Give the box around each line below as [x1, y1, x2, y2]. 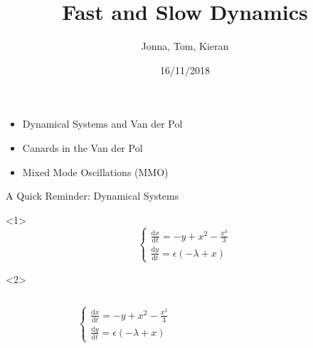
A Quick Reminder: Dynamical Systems [6, 188, 179, 203]
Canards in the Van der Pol [22, 140, 143, 155]
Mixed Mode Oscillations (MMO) [22, 164, 169, 179]
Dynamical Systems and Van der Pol [22, 116, 183, 131]
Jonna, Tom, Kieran [141, 39, 229, 53]
